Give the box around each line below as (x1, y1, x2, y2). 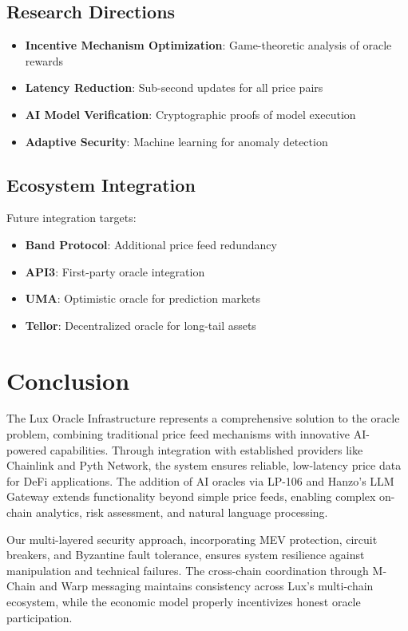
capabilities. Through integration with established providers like (50, 441, 363, 458)
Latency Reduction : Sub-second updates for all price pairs (25, 79, 323, 96)
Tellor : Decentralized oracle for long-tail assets (25, 316, 256, 333)
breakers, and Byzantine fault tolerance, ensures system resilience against (6, 546, 365, 563)
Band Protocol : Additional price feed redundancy (25, 236, 277, 252)
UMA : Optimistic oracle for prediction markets (25, 290, 260, 307)
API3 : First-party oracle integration (25, 263, 205, 280)
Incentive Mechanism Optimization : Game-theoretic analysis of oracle (25, 37, 392, 54)
